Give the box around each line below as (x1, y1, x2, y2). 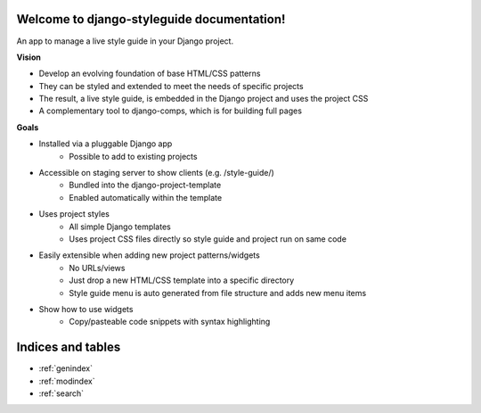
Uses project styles (38, 209, 110, 219)
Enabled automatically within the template (69, 192, 223, 202)
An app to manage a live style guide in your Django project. (16, 36, 234, 46)
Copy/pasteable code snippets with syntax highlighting (69, 317, 271, 327)
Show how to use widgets (38, 303, 134, 314)
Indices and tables (16, 340, 121, 355)
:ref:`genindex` (38, 363, 94, 374)
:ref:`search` (38, 388, 85, 399)
